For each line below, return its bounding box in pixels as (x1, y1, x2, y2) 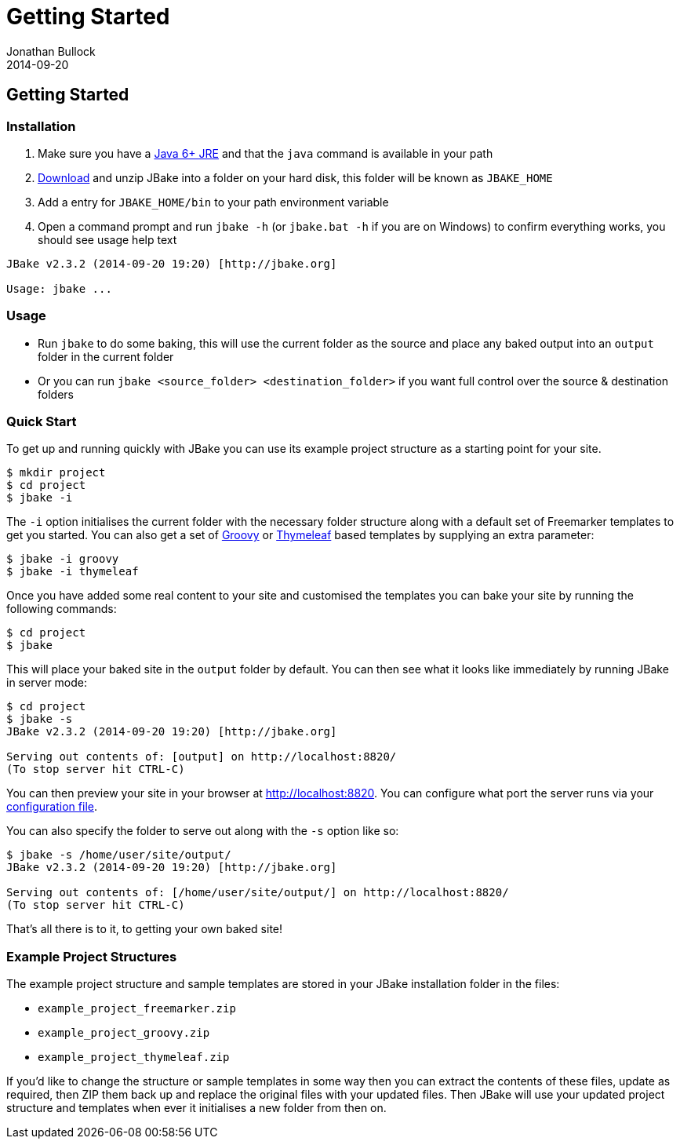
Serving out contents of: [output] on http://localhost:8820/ (6, 750, 397, 764)
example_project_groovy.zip (38, 1026, 210, 1040)
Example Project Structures (6, 948, 177, 964)
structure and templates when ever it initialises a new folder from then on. (6, 1101, 387, 1115)
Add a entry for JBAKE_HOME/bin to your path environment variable (38, 195, 389, 209)
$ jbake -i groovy (6, 552, 119, 566)
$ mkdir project (6, 466, 106, 480)
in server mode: (6, 676, 88, 690)
